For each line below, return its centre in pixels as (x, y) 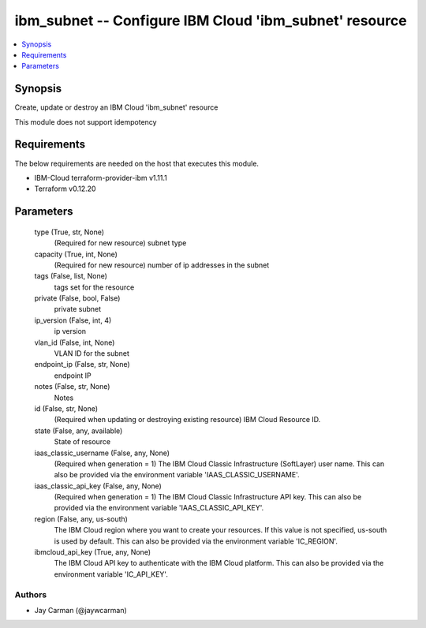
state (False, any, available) (78, 431)
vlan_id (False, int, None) (75, 342)
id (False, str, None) (66, 408)
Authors (31, 594)
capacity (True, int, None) (76, 254)
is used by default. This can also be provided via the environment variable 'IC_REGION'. (196, 541)
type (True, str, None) (69, 232)
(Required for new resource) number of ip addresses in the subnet (162, 265)
